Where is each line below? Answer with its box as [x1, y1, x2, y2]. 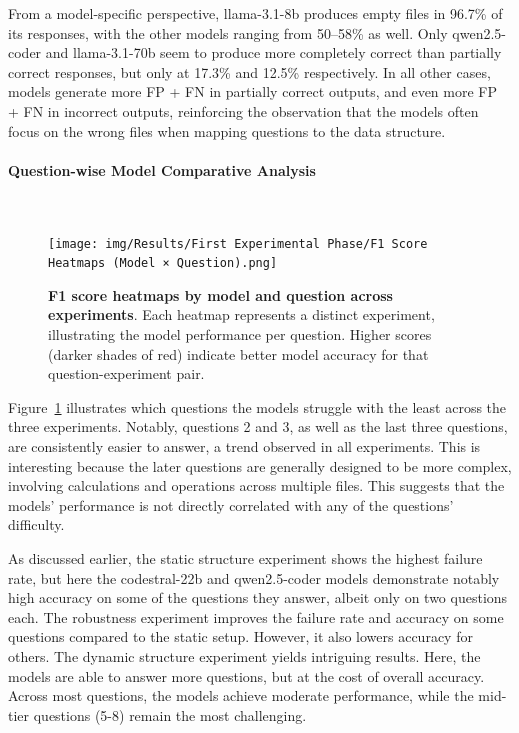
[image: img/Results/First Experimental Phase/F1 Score [48, 236, 428, 251]
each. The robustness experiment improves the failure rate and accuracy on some [8, 606, 504, 627]
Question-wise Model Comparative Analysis [8, 159, 316, 180]
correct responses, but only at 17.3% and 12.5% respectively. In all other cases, [8, 61, 491, 82]
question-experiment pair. [48, 363, 205, 384]
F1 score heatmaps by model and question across [48, 284, 393, 305]
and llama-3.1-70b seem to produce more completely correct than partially [45, 42, 502, 63]
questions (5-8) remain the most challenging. [33, 704, 307, 725]
